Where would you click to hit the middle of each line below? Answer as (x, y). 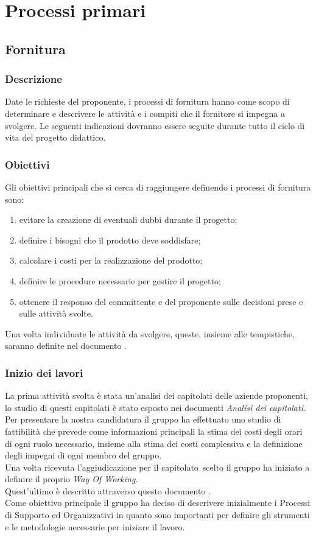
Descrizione (33, 79)
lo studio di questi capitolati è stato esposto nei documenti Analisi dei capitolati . (155, 407)
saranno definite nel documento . (66, 346)
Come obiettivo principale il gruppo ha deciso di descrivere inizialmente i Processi (158, 503)
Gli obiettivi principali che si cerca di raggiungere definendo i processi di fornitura (158, 187)
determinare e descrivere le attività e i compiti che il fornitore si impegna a (145, 113)
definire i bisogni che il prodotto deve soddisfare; (110, 240)
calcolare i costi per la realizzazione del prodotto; (111, 260)
